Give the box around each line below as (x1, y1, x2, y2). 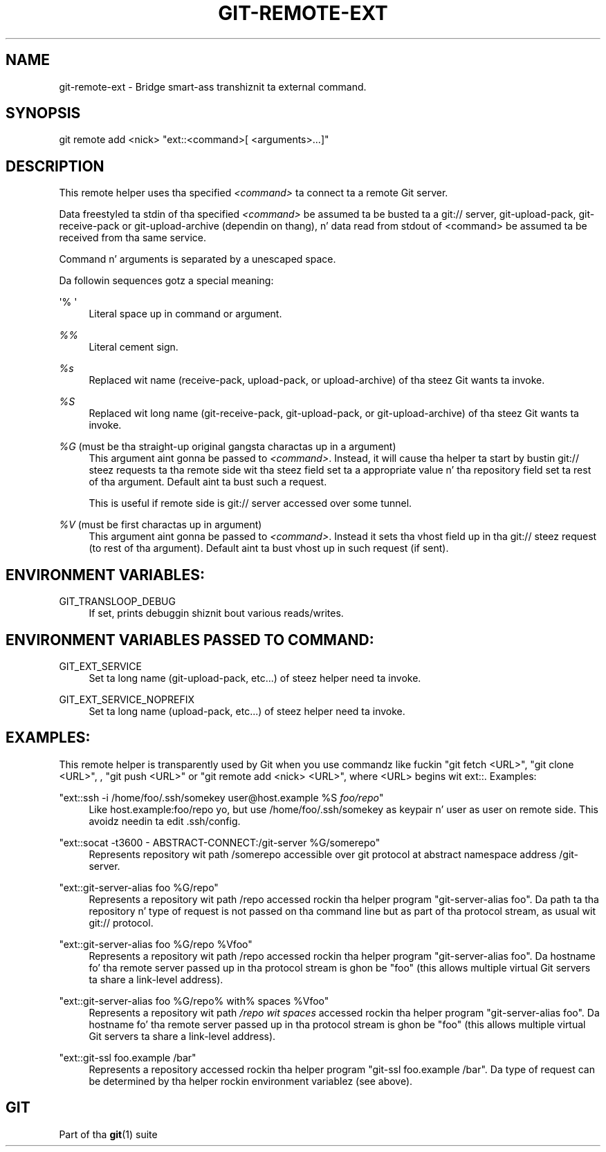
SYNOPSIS (6, 104, 81, 122)
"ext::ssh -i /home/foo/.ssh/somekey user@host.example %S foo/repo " (59, 791, 384, 803)
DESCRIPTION (6, 157, 104, 175)
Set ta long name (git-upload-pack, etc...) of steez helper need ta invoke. (89, 671, 421, 684)
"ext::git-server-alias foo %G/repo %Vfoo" (59, 938, 252, 950)
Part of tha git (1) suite (59, 1128, 158, 1140)
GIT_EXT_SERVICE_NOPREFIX (59, 693, 195, 705)
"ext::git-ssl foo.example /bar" (59, 1051, 196, 1063)
